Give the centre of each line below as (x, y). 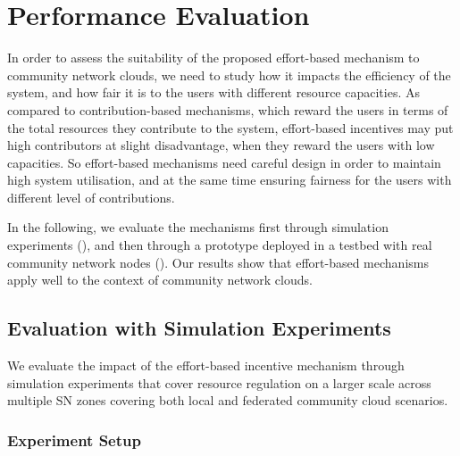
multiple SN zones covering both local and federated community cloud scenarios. (228, 400)
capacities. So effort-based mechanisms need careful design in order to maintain (224, 162)
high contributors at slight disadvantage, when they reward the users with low (221, 145)
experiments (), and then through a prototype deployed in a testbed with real (220, 245)
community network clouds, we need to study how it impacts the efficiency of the (229, 75)
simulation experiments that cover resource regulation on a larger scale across (219, 382)
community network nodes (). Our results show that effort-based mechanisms (218, 262)
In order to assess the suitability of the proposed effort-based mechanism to (213, 58)
